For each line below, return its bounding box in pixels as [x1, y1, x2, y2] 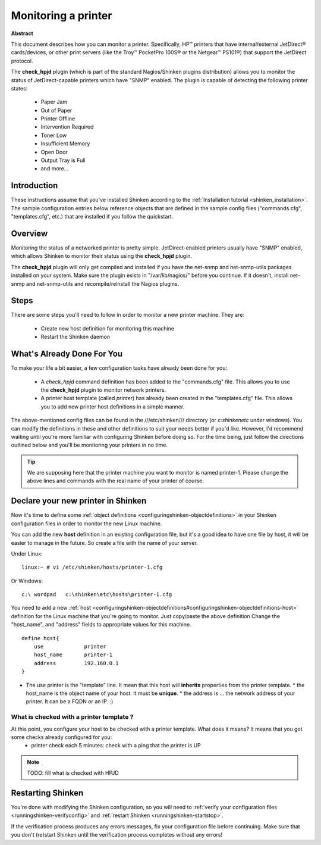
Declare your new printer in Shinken [11, 496, 147, 506]
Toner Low [40, 132, 67, 139]
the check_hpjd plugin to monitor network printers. [40, 386, 166, 393]
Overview [11, 228, 48, 238]
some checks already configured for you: [11, 733, 112, 741]
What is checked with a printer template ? [11, 713, 134, 721]
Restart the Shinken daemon [40, 333, 111, 341]
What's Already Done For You [11, 349, 123, 359]
